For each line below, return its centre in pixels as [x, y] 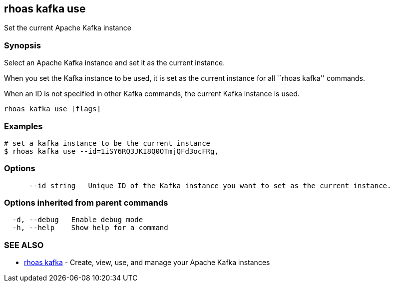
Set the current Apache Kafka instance [68, 28]
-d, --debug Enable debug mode [78, 220]
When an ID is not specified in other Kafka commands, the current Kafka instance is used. [152, 94]
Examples [23, 126]
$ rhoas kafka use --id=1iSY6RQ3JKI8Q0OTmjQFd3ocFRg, [111, 151]
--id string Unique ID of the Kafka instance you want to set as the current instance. [210, 185]
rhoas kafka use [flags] [52, 109]
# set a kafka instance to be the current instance [107, 143]
